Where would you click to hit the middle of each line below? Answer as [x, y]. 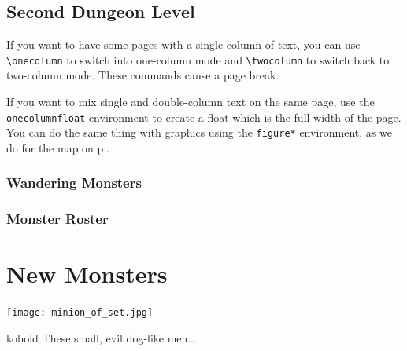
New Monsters [87, 274]
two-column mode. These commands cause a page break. [143, 75]
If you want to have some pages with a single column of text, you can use [183, 44]
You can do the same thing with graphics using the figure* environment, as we [199, 132]
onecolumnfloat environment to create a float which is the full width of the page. [204, 117]
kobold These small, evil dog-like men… [101, 338]
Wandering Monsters [74, 183]
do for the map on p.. [58, 147]
